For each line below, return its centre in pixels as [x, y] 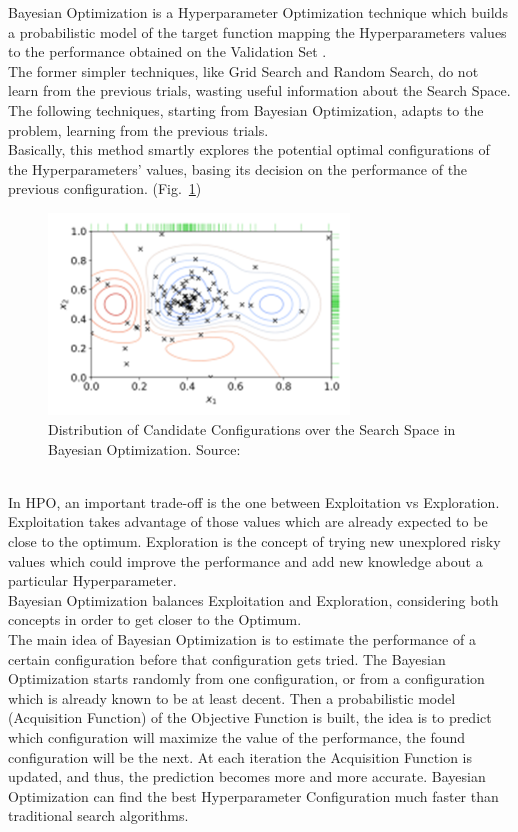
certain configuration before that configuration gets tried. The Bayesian [227, 658]
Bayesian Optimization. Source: [144, 448]
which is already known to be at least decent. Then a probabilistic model [232, 697]
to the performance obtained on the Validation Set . [167, 51]
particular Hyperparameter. [92, 580]
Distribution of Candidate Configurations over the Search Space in [252, 429]
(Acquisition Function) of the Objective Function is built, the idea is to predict [250, 717]
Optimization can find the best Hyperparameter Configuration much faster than [253, 795]
